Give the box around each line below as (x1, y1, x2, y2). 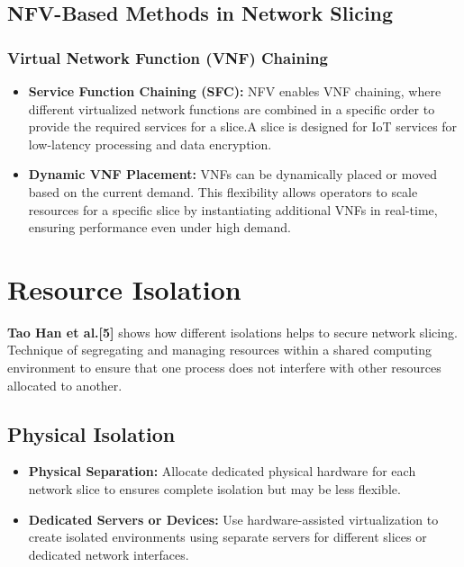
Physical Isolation (7, 419, 176, 447)
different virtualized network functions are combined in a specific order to (28, 99, 435, 118)
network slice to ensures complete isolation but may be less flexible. (28, 480, 401, 499)
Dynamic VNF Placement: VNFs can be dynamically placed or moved (28, 165, 437, 184)
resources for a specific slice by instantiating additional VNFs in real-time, (28, 200, 438, 219)
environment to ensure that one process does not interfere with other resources (7, 358, 441, 377)
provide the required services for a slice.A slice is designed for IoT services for (28, 117, 458, 136)
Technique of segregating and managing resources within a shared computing (7, 340, 432, 359)
